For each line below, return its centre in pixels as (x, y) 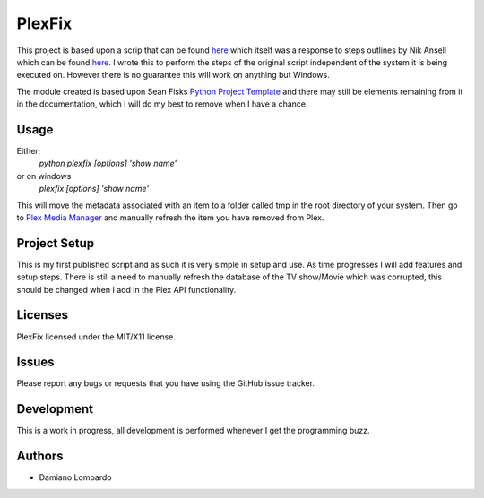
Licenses (43, 315)
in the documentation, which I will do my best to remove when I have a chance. (162, 104)
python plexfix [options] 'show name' (108, 163)
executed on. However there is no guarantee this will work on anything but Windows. (173, 75)
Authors (40, 456)
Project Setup (56, 243)
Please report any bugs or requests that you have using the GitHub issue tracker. (166, 383)
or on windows (44, 176)
